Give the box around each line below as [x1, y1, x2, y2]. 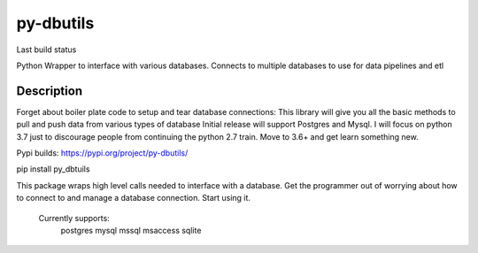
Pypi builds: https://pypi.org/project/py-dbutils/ [16, 148, 189, 158]
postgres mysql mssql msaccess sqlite [60, 225, 202, 235]
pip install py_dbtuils [16, 164, 90, 174]
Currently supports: [38, 212, 110, 223]
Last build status [16, 44, 77, 55]
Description [16, 83, 83, 98]
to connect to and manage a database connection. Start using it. [16, 193, 251, 203]
